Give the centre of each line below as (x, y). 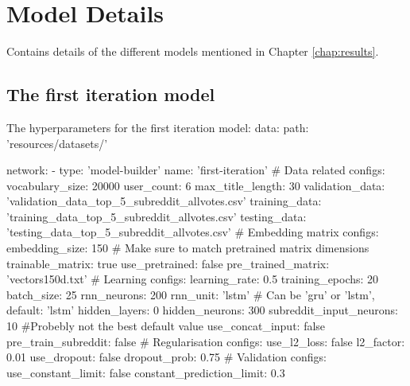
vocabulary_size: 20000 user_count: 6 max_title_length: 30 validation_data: (196, 185)
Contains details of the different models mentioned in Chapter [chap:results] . (193, 51)
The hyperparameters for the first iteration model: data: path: (158, 127)
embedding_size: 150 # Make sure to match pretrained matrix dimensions (188, 248)
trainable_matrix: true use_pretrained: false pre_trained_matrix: (168, 263)
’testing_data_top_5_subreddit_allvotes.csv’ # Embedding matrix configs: (193, 232)
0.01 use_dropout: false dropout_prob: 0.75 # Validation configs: (166, 357)
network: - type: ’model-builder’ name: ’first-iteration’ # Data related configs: (196, 170)
